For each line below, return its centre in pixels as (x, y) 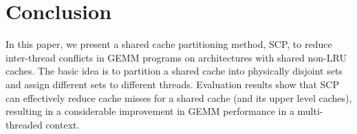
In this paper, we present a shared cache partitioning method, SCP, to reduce (169, 44)
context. (63, 124)
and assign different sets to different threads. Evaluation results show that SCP (172, 84)
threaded (24, 124)
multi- (310, 111)
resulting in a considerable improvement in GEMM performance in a (150, 111)
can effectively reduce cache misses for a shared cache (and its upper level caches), (179, 97)
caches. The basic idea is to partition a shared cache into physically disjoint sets (174, 71)
